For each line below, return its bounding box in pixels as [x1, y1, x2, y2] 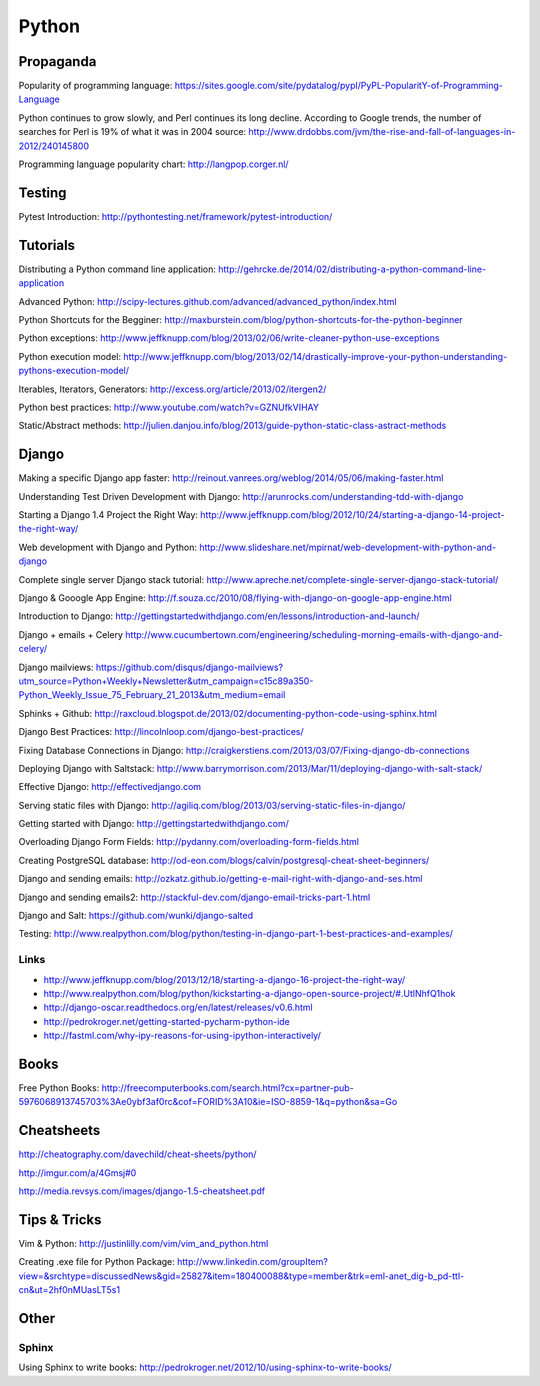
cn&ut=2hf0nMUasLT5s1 [18, 1284, 120, 1296]
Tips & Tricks [18, 1211, 102, 1228]
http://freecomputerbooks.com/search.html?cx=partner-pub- [101, 1082, 354, 1094]
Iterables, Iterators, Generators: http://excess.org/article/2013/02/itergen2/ [18, 383, 327, 395]
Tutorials [18, 236, 75, 254]
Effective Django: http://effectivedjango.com [18, 781, 202, 793]
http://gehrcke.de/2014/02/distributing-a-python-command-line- [218, 263, 487, 275]
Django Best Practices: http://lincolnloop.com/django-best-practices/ [18, 726, 304, 738]
